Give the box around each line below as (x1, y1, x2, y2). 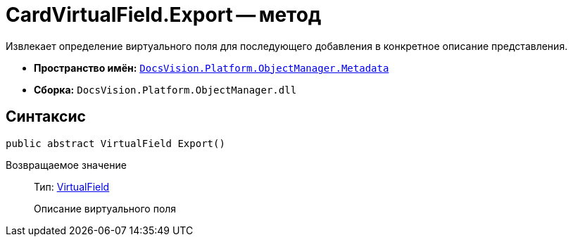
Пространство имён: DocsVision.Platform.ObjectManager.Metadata (34, 61, 389, 74)
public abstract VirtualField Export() (6, 137, 225, 149)
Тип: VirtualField (34, 180, 110, 193)
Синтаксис (6, 108, 86, 126)
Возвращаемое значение (6, 158, 127, 171)
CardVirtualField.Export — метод (6, 3, 322, 27)
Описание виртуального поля (34, 202, 177, 215)
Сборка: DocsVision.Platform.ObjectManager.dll (34, 83, 297, 96)
